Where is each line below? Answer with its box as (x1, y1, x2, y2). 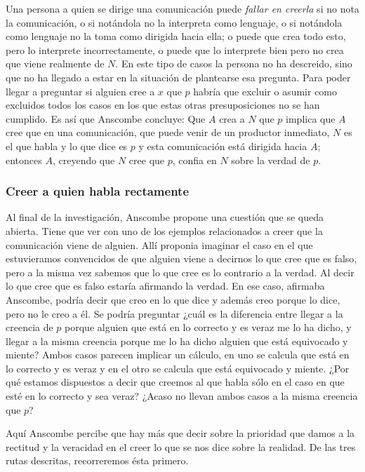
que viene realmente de (6, 56, 105, 71)
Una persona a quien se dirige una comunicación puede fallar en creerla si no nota (6, 1, 359, 15)
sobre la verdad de (231, 152, 310, 167)
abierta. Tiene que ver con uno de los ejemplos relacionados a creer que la (6, 223, 323, 238)
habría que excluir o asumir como (193, 83, 338, 98)
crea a (219, 111, 245, 126)
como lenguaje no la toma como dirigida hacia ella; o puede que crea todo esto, (6, 29, 346, 43)
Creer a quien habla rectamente (6, 182, 189, 200)
